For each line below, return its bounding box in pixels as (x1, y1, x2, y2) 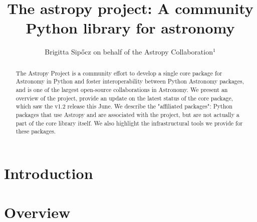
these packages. (16, 127, 56, 135)
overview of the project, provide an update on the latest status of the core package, (16, 93, 233, 102)
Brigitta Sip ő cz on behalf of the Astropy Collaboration (45, 46, 213, 57)
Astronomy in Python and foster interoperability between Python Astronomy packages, (16, 77, 244, 85)
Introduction (4, 162, 93, 183)
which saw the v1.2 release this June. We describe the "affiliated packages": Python (16, 102, 232, 110)
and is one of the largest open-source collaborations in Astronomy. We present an (16, 85, 228, 94)
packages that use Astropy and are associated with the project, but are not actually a (16, 110, 239, 118)
